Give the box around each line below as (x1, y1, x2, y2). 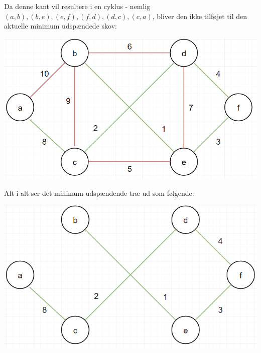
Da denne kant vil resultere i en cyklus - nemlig (4, 1, 151, 11)
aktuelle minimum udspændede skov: (4, 21, 117, 31)
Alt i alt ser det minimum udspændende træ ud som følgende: (4, 188, 194, 198)
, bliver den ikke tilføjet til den (152, 11, 247, 21)
